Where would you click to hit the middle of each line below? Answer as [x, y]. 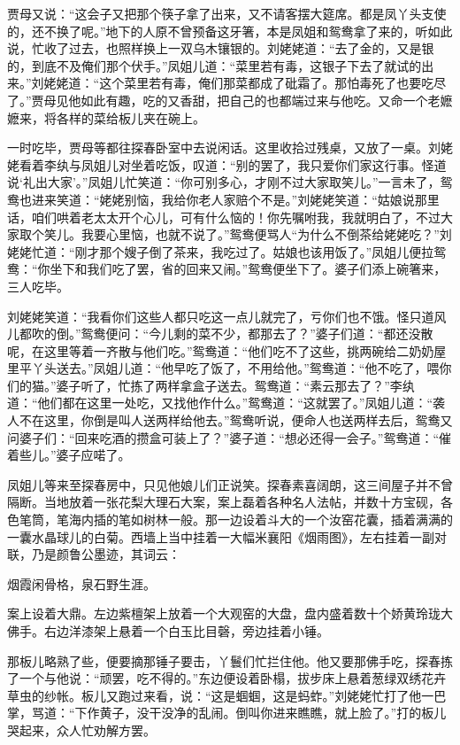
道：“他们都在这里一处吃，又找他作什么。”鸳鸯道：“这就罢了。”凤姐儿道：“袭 [226, 403]
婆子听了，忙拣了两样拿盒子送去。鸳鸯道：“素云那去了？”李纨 [235, 385]
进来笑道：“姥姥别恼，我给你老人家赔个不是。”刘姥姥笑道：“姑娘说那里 [235, 199]
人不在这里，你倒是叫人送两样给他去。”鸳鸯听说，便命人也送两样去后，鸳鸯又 [230, 420]
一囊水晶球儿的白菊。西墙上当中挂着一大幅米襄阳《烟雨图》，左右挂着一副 [221, 536]
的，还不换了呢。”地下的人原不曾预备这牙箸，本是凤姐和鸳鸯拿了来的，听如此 [230, 31]
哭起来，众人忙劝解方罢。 [81, 729]
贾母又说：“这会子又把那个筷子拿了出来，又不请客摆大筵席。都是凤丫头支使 [227, 13]
